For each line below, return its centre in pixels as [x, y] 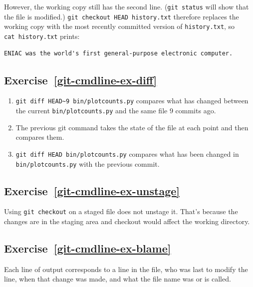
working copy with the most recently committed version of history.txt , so [120, 26]
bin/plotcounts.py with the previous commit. [88, 163]
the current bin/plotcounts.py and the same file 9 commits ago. [116, 111]
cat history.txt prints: [42, 36]
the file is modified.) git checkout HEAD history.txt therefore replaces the [122, 16]
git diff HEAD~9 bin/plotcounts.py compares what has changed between [132, 101]
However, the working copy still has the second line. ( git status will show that [126, 6]
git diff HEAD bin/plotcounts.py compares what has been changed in [127, 153]
